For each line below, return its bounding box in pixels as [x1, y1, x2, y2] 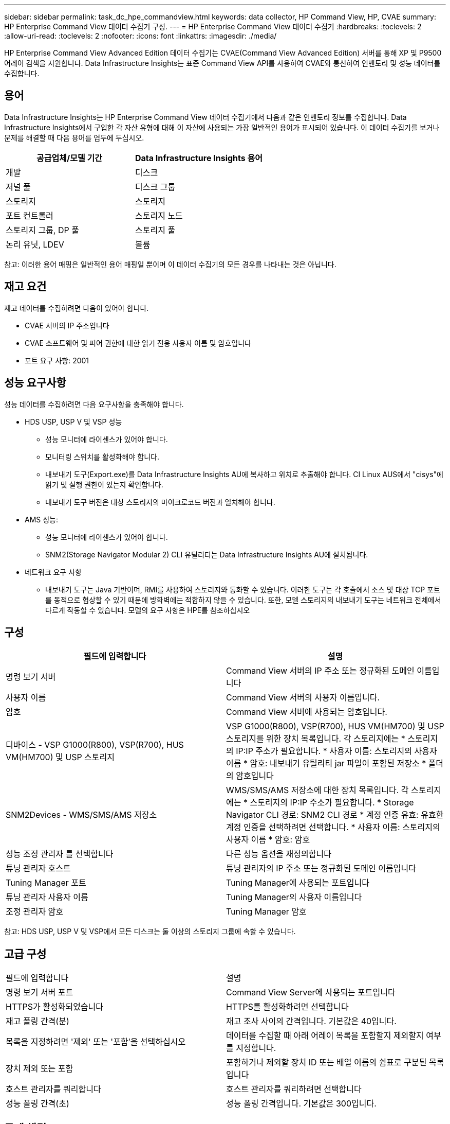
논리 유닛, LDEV [6, 239, 64, 250]
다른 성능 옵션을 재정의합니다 [226, 849, 331, 859]
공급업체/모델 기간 [36, 152, 102, 163]
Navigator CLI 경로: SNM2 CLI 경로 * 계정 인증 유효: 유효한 [226, 810, 444, 820]
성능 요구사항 [4, 376, 66, 390]
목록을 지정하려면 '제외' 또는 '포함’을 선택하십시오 [6, 1037, 186, 1047]
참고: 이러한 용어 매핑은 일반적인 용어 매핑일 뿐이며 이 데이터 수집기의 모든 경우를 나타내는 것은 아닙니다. [4, 259, 336, 269]
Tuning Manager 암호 [226, 906, 307, 917]
